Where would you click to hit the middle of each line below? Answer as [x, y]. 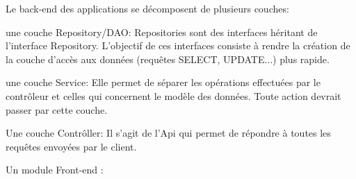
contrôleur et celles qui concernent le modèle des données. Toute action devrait [173, 95]
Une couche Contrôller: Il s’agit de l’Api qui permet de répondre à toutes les [168, 133]
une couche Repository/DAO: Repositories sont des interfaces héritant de [162, 32]
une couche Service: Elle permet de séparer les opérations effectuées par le [163, 82]
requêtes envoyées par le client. [71, 146]
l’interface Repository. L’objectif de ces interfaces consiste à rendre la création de [178, 45]
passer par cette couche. [57, 109]
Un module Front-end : [55, 170]
